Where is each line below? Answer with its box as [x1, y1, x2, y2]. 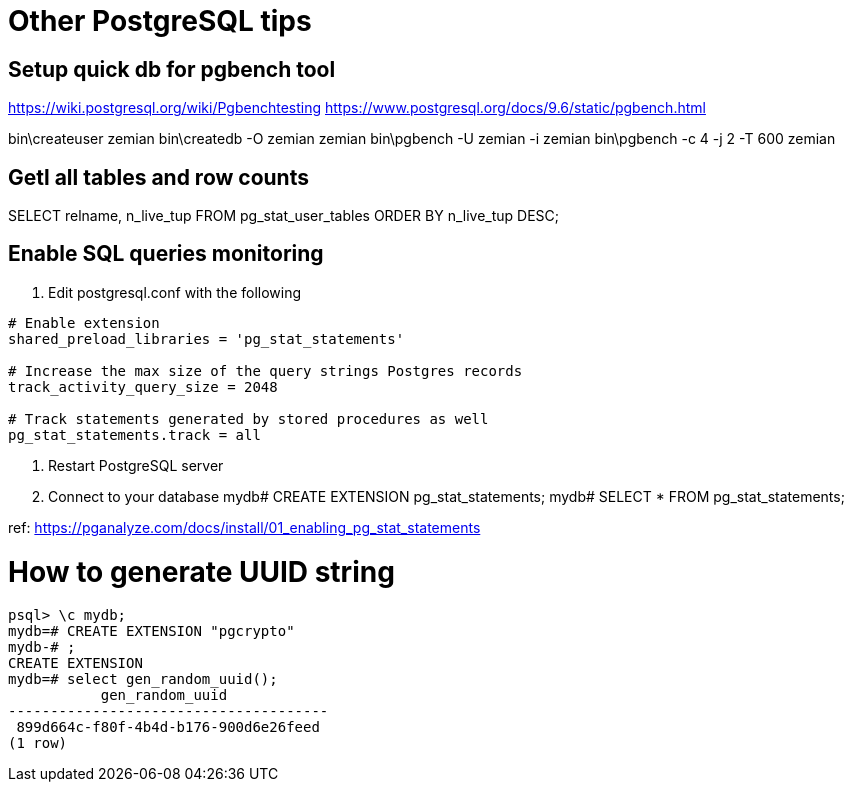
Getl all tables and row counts [8, 164, 309, 190]
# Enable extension [8, 314, 160, 331]
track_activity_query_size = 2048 [8, 378, 278, 395]
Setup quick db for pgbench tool [8, 56, 336, 82]
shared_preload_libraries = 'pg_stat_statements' [8, 330, 405, 347]
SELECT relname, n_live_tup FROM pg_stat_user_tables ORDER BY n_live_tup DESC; [8, 207, 560, 225]
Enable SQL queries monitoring [8, 241, 324, 267]
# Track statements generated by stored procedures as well [8, 410, 489, 427]
